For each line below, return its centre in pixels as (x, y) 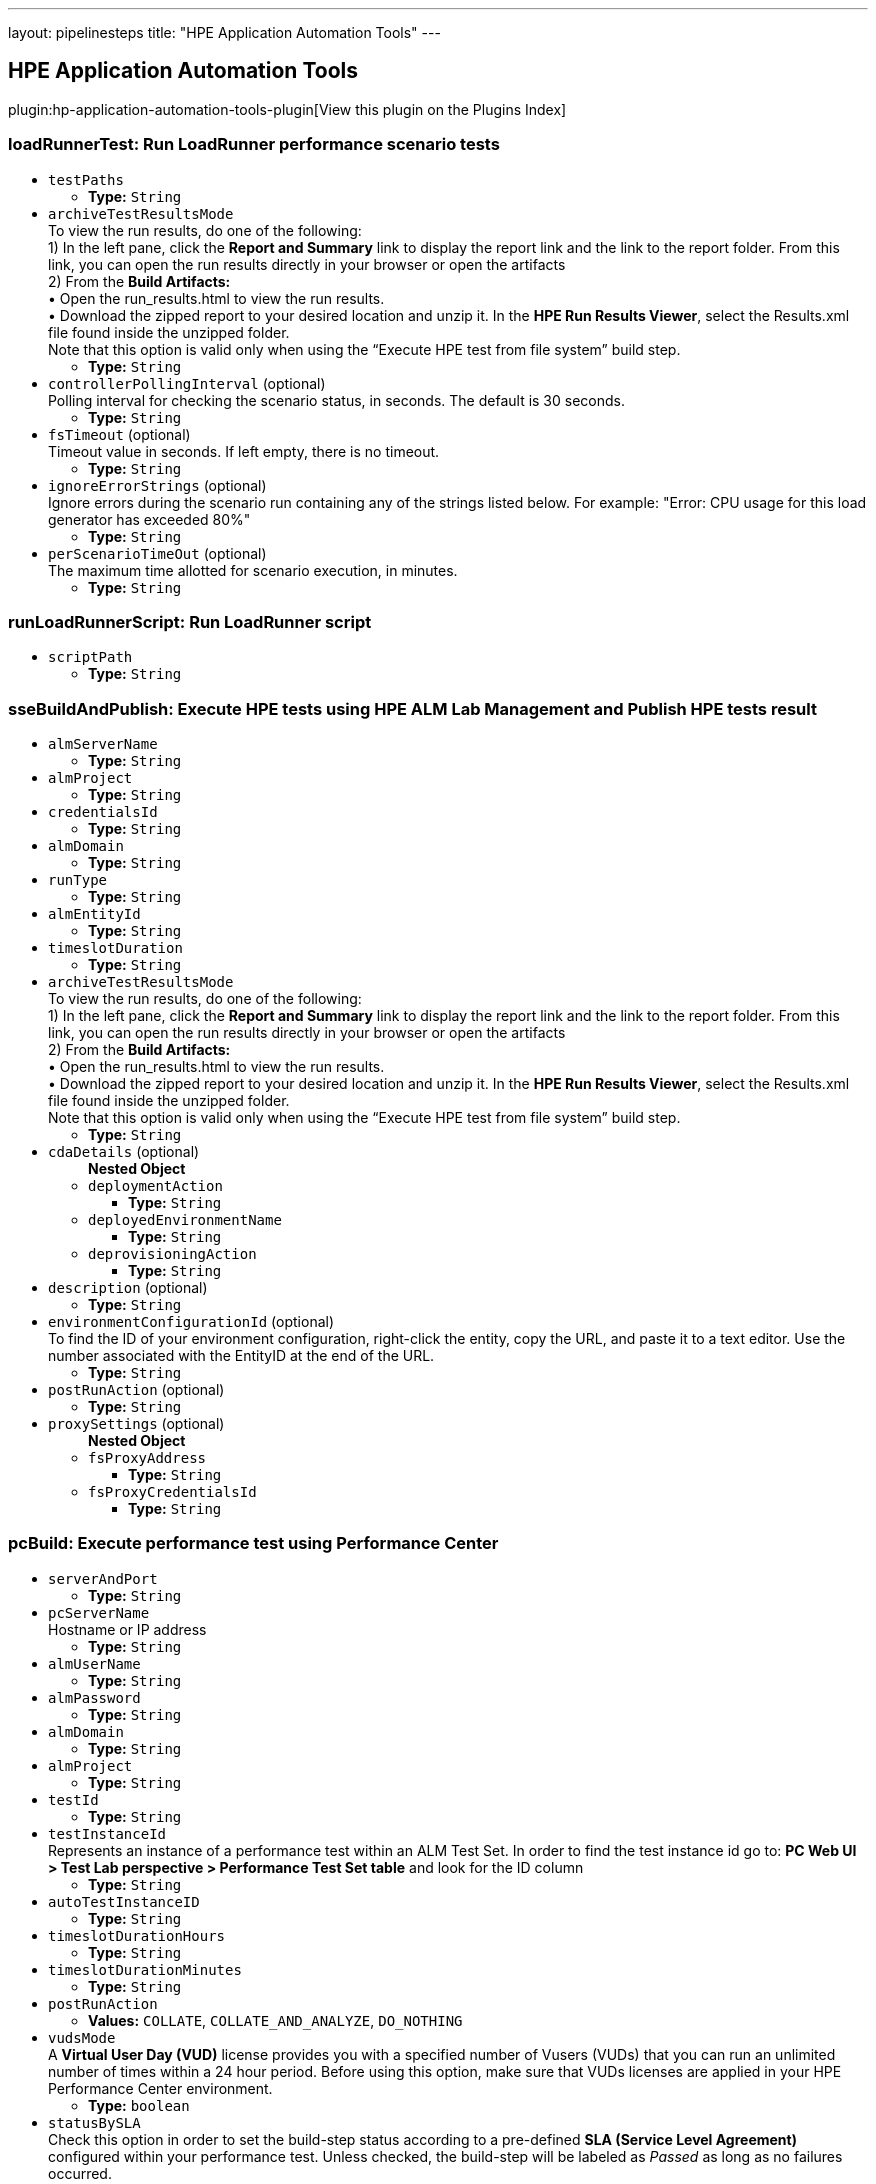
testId (73, 1799)
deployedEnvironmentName (185, 1220)
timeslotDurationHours (137, 1935)
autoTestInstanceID (124, 1901)
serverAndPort (103, 1578)
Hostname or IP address (127, 1629)
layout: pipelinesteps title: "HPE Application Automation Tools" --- (224, 32)
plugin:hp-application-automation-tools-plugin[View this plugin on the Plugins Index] (287, 109)
